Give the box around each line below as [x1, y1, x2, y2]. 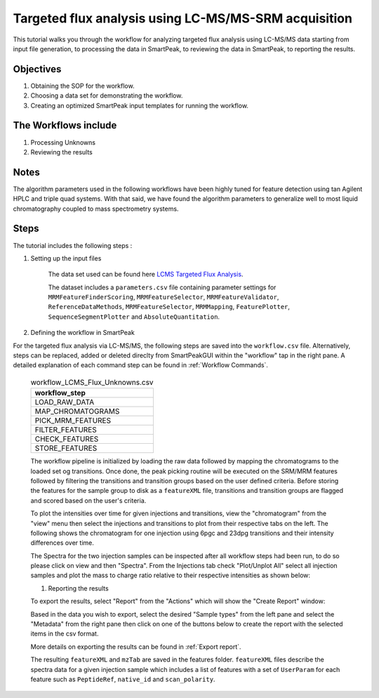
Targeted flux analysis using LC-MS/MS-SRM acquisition [13, 11, 352, 26]
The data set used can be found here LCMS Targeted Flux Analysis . [48, 270, 244, 279]
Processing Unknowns [30, 138, 96, 147]
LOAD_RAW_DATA [34, 397, 95, 407]
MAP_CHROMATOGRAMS [34, 407, 120, 416]
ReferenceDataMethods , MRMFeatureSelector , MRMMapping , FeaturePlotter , [48, 303, 291, 311]
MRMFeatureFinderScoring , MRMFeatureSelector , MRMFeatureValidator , [48, 293, 279, 301]
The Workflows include [13, 119, 117, 131]
